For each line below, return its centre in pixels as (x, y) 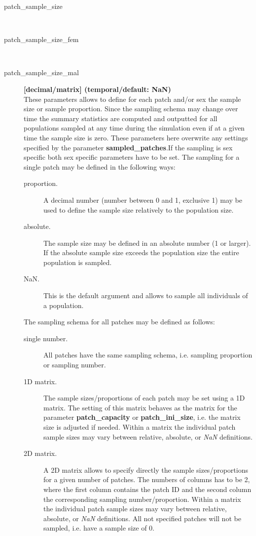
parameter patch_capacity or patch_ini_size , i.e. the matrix (142, 417)
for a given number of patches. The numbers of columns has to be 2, (147, 479)
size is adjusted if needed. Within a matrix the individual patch (140, 427)
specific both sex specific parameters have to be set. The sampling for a (132, 157)
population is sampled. (78, 262)
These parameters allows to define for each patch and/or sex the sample (132, 99)
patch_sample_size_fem (41, 39)
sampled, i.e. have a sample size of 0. (99, 528)
